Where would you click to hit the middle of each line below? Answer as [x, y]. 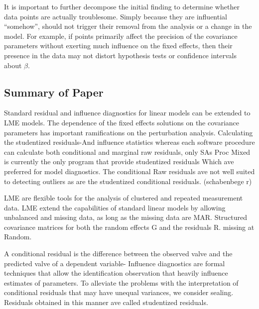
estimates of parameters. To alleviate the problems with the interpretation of [121, 282]
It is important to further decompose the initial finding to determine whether [122, 6]
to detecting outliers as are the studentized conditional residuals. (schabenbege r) [128, 181]
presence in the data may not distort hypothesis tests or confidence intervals [120, 55]
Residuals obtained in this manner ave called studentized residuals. [106, 302]
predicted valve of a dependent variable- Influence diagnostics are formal [115, 263]
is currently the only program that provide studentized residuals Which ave [119, 161]
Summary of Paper [54, 92]
